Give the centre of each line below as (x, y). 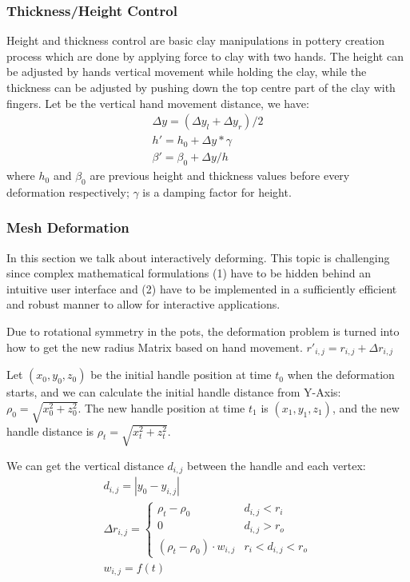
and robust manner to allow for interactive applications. (143, 304)
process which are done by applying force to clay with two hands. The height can (205, 56)
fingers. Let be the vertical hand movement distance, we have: (158, 103)
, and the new (366, 407)
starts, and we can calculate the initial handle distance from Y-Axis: (174, 392)
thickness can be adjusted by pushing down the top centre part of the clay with (201, 87)
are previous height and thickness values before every (220, 175)
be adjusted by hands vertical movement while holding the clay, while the (187, 72)
